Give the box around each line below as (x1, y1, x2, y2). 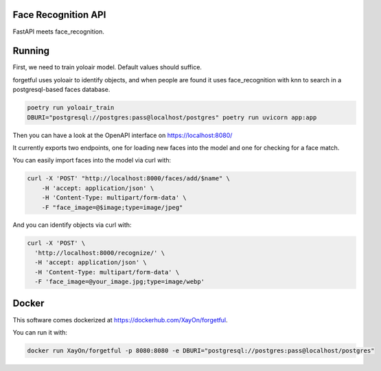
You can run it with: (12, 328, 68, 336)
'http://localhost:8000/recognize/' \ (34, 249, 165, 256)
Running (12, 45, 50, 57)
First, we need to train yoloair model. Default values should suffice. (12, 63, 203, 71)
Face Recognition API (12, 9, 106, 21)
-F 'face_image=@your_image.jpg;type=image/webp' (34, 278, 205, 286)
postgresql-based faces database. (12, 86, 111, 94)
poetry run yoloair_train (27, 104, 115, 112)
